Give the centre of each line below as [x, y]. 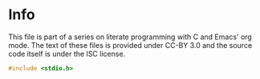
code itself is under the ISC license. [67, 53]
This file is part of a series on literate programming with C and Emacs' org [130, 37]
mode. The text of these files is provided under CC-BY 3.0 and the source [130, 45]
